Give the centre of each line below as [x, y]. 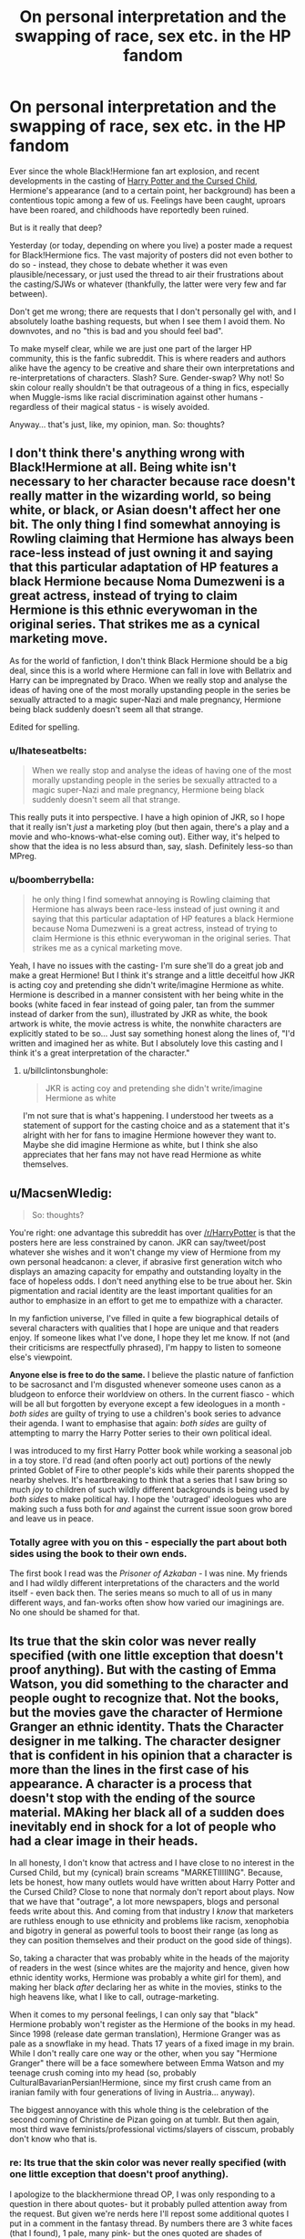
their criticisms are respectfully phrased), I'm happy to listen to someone [146, 1348]
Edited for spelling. [45, 727]
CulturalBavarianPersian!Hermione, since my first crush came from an [140, 2083]
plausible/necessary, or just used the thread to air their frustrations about [147, 274]
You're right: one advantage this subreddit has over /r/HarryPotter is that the [152, 1233]
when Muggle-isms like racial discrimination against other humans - [137, 397]
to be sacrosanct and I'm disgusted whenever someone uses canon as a [145, 1384]
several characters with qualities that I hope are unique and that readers [144, 1328]
